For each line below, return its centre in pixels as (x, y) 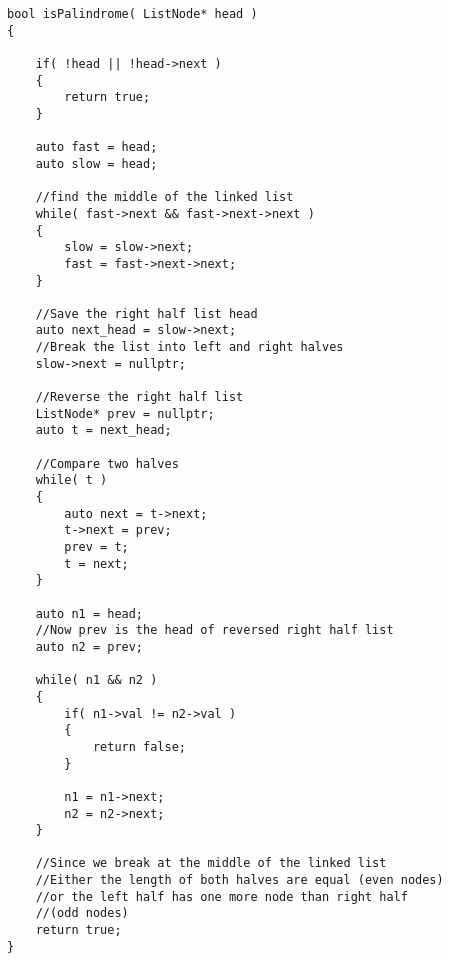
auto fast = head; (96, 147)
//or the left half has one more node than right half (221, 896)
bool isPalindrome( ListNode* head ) (132, 14)
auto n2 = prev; (89, 646)
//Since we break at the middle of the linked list (211, 863)
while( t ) (71, 480)
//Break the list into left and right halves (189, 347)
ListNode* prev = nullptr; (125, 413)
